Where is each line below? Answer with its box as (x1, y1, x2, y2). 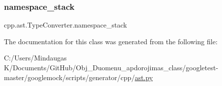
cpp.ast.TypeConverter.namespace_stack (4, 20, 127, 30)
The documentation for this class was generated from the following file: (4, 36, 218, 46)
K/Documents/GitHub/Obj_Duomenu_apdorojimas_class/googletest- (4, 62, 219, 72)
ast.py (135, 72, 153, 82)
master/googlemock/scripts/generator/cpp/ (4, 72, 135, 82)
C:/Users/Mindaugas (4, 53, 67, 63)
